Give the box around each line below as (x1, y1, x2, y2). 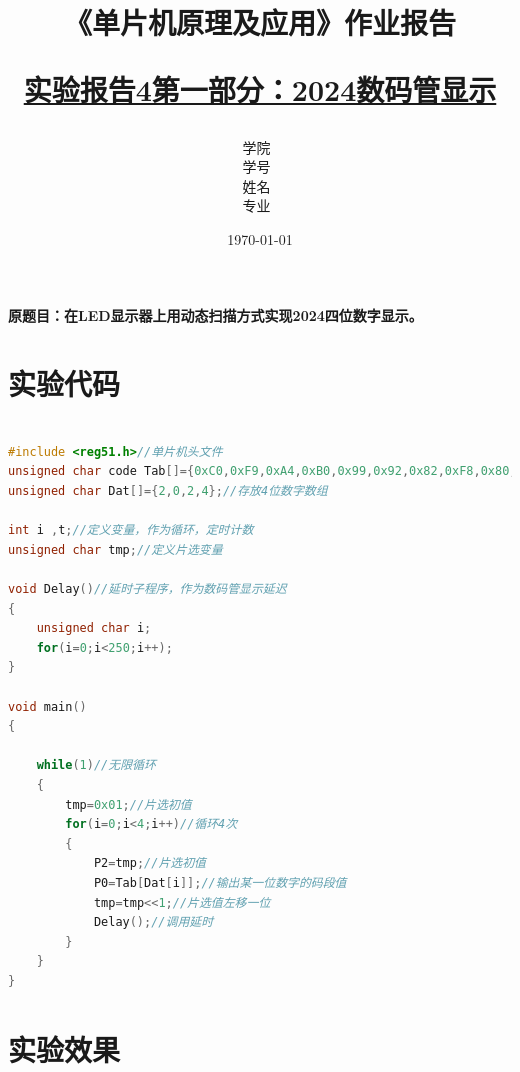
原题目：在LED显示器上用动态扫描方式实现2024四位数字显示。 (8, 304, 423, 325)
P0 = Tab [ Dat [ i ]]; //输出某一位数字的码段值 (93, 875, 347, 890)
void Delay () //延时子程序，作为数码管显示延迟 (8, 582, 287, 596)
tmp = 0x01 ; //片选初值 (65, 797, 192, 812)
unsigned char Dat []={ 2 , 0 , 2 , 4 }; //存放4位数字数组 (8, 484, 328, 499)
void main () (8, 699, 87, 714)
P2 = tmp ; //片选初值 (93, 856, 206, 871)
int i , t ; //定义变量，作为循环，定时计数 (8, 523, 254, 538)
